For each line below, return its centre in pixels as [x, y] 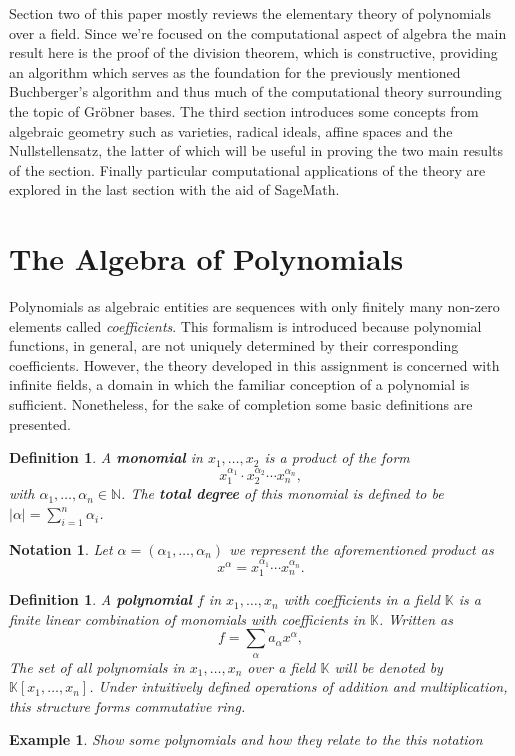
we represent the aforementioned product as [361, 548]
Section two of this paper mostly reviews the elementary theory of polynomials [250, 13]
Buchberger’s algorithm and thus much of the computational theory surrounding [255, 91]
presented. [40, 423]
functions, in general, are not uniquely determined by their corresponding [234, 345]
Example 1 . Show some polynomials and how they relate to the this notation [246, 739]
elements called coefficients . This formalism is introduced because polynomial [245, 325]
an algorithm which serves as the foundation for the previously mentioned [235, 71]
